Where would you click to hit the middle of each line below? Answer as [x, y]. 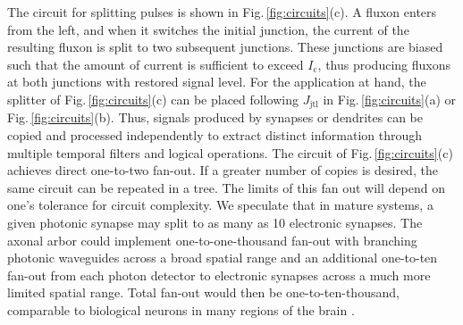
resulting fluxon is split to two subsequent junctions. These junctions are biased [225, 47]
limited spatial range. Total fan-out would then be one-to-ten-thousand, [203, 292]
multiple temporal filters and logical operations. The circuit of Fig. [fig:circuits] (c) [230, 152]
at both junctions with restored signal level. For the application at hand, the [217, 82]
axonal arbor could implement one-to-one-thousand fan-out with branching [212, 240]
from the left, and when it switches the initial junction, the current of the [208, 29]
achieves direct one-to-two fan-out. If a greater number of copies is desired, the [223, 170]
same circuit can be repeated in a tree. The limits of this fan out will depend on [226, 187]
